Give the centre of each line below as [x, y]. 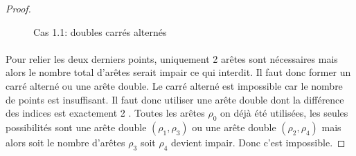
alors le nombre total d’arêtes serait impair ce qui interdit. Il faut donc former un [178, 72]
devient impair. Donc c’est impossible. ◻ [258, 142]
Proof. [18, 8]
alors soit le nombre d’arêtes [65, 142]
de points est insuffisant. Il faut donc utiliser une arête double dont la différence [175, 99]
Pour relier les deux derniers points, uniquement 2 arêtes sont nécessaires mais [172, 58]
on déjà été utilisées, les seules [284, 113]
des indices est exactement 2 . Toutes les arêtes [105, 113]
